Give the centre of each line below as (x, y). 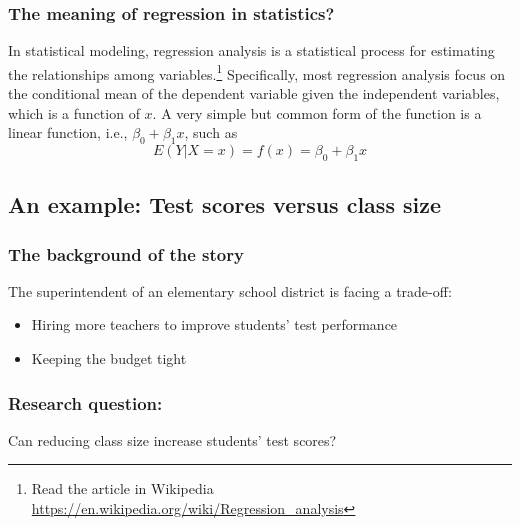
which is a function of (74, 112)
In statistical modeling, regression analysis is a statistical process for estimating (251, 50)
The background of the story (126, 253)
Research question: (85, 402)
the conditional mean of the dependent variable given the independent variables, (254, 93)
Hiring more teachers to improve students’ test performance (214, 324)
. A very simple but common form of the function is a (317, 112)
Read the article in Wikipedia (122, 488)
